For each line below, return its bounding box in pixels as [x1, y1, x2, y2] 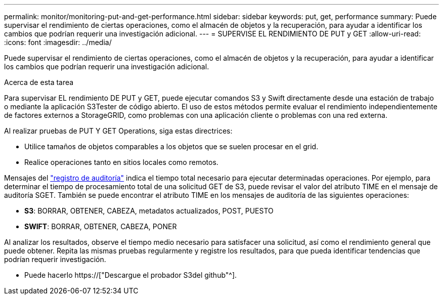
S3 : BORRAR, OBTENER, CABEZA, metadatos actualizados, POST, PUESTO [24, 206, 274, 215]
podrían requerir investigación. [4, 255, 106, 264]
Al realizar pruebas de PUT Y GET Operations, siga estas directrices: [4, 126, 233, 135]
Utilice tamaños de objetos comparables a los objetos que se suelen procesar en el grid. [24, 142, 319, 151]
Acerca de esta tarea [4, 78, 74, 87]
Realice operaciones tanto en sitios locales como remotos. [24, 158, 218, 166]
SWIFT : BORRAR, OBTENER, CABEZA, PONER [24, 222, 177, 231]
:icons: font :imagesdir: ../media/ [4, 38, 112, 47]
